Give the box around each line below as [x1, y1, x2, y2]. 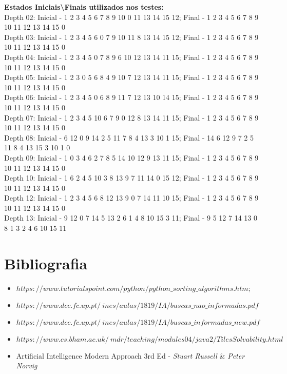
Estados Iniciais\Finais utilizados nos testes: [4, 2, 164, 12]
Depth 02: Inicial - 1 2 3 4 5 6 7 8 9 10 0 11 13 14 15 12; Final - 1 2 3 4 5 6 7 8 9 [4, 11, 259, 22]
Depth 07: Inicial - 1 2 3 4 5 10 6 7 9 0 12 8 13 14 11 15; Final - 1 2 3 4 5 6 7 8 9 [4, 112, 259, 123]
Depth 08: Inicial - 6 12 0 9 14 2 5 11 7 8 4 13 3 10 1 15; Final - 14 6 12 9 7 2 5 [4, 132, 254, 143]
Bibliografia [4, 252, 88, 273]
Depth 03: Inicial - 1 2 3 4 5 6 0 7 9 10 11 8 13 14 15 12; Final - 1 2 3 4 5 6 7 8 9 [4, 31, 259, 42]
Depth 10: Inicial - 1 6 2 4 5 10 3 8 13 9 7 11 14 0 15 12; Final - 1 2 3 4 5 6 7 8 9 [4, 172, 259, 183]
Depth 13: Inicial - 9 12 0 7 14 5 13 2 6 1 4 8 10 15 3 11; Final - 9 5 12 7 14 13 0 [4, 212, 258, 223]
